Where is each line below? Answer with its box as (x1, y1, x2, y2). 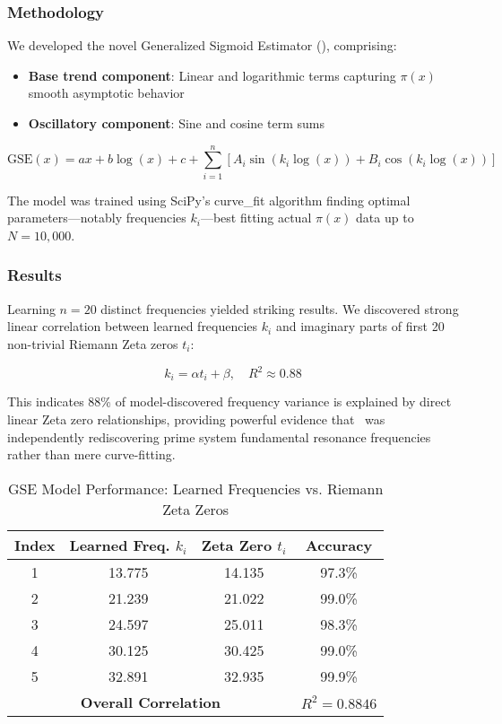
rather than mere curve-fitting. (7, 445, 176, 464)
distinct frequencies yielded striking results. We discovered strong (100, 299, 459, 318)
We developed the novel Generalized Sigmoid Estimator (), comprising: (7, 36, 397, 55)
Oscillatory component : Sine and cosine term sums (28, 114, 325, 132)
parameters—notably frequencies (7, 208, 186, 227)
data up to (356, 208, 414, 227)
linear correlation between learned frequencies (7, 317, 258, 336)
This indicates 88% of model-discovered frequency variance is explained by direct (7, 392, 452, 411)
